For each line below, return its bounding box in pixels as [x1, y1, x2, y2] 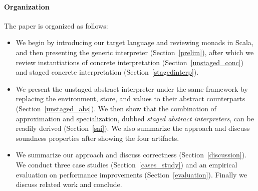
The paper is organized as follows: [4, 20, 108, 31]
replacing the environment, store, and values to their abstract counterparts [16, 93, 245, 104]
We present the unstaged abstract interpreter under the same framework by [16, 83, 248, 94]
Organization [4, 1, 50, 12]
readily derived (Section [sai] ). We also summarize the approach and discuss [16, 123, 250, 133]
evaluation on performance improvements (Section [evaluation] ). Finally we [16, 169, 247, 179]
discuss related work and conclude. [16, 179, 122, 189]
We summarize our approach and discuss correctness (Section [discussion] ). [16, 149, 246, 160]
